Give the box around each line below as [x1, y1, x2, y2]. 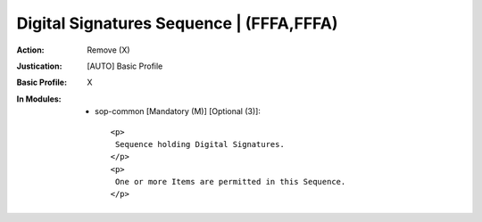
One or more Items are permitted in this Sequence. [114, 177, 346, 187]
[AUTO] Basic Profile [87, 61, 163, 71]
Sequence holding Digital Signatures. [114, 139, 285, 149]
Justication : [16, 61, 62, 71]
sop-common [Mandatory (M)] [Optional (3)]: [95, 106, 261, 117]
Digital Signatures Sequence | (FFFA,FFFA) [16, 13, 338, 33]
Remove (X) [87, 45, 130, 55]
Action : [16, 45, 45, 55]
